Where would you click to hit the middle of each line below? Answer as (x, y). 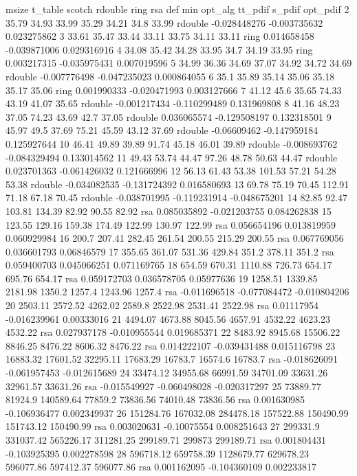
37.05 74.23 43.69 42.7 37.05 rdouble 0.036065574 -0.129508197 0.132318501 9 (169, 116)
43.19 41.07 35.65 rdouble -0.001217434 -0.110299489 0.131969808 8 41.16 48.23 (173, 103)
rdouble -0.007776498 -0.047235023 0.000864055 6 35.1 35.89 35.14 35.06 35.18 (170, 76)
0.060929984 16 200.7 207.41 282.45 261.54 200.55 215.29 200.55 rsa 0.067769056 (175, 238)
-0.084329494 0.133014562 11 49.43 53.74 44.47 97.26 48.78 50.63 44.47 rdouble (172, 157)
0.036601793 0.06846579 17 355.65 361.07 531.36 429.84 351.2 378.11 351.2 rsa (170, 251)
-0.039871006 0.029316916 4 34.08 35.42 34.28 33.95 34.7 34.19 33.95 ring (159, 49)
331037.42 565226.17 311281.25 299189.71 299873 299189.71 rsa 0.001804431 (166, 440)
